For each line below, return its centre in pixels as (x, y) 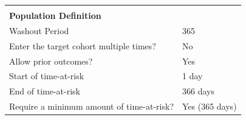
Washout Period (39, 30)
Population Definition (55, 15)
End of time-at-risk (45, 91)
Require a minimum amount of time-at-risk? (91, 106)
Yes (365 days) (210, 106)
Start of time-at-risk (47, 76)
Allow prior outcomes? (51, 61)
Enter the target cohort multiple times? (83, 45)
